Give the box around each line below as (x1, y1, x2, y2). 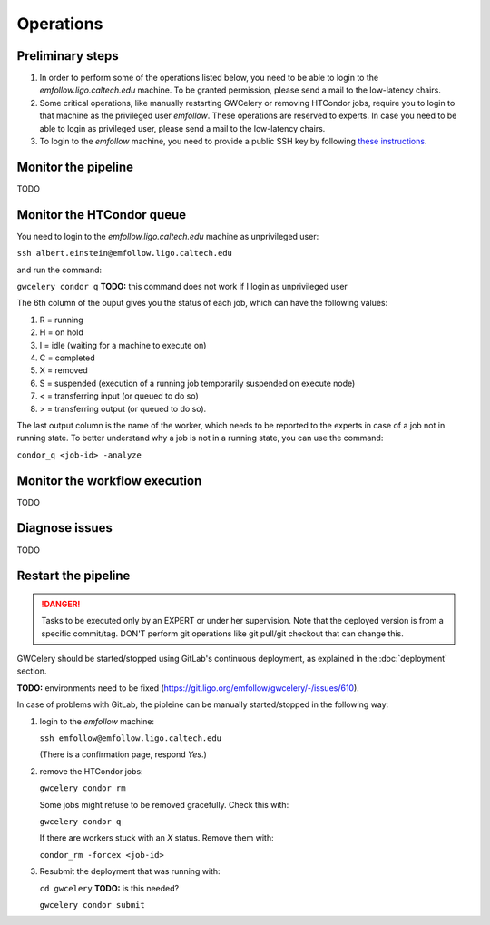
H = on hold (39, 327, 83, 338)
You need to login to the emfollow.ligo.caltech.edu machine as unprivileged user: (16, 231, 319, 241)
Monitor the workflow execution (16, 473, 202, 488)
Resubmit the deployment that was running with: (39, 866, 221, 877)
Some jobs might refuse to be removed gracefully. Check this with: (39, 799, 289, 810)
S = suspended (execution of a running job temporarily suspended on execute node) (39, 378, 356, 389)
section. (16, 665, 47, 676)
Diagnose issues (16, 520, 113, 536)
